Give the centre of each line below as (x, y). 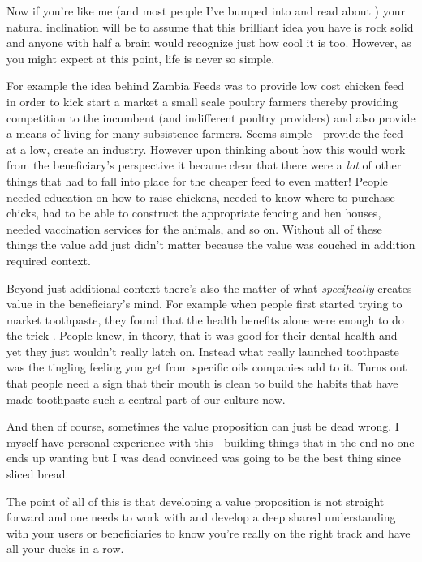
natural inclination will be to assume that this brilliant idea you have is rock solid (210, 26)
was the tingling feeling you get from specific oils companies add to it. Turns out (207, 367)
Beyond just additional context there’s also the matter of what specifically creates (209, 287)
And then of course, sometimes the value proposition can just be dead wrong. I (203, 426)
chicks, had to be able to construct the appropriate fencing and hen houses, (194, 213)
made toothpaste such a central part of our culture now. (146, 399)
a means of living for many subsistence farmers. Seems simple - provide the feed (205, 133)
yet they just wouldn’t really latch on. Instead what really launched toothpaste (203, 351)
